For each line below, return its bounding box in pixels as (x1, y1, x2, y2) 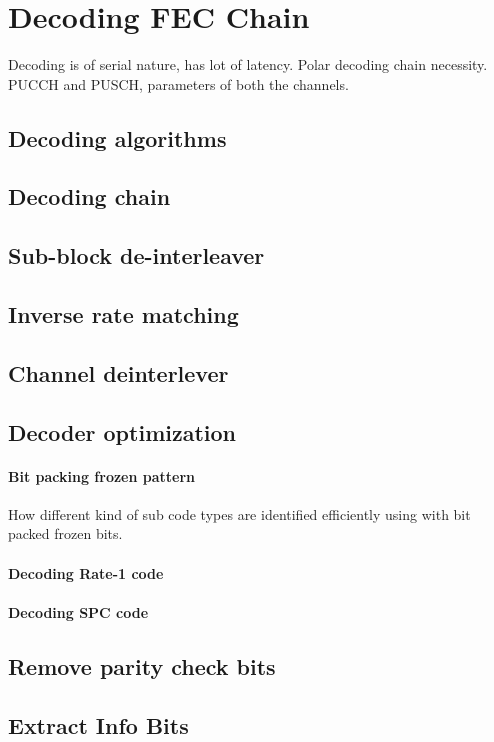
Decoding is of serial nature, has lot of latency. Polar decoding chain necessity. (8, 54, 488, 75)
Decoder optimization (8, 416, 236, 447)
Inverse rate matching (8, 299, 239, 330)
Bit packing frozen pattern (8, 465, 196, 486)
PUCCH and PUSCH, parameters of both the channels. (8, 73, 349, 94)
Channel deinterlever (8, 357, 229, 388)
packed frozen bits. (8, 523, 123, 544)
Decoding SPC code (8, 601, 149, 622)
